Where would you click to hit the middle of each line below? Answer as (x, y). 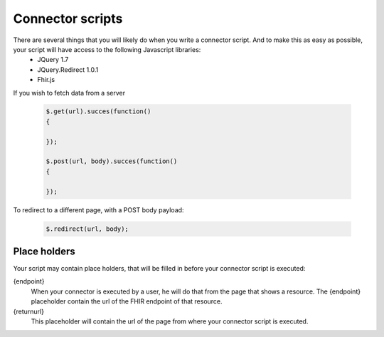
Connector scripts (68, 19)
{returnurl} (28, 311)
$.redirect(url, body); (87, 229)
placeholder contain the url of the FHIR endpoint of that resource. (127, 301)
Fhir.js (46, 80)
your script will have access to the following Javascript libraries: (107, 49)
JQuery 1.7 (53, 60)
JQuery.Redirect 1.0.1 (68, 69)
